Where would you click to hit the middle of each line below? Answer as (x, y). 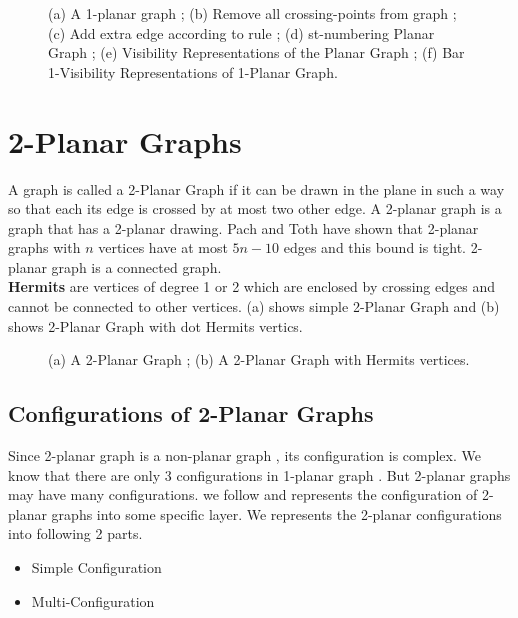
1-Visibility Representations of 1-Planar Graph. (193, 71)
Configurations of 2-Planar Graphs (191, 413)
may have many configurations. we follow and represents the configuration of (243, 494)
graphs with (44, 247)
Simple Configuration (96, 567)
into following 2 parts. (75, 533)
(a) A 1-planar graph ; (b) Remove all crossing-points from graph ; (252, 13)
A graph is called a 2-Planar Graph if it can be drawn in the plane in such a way (256, 188)
